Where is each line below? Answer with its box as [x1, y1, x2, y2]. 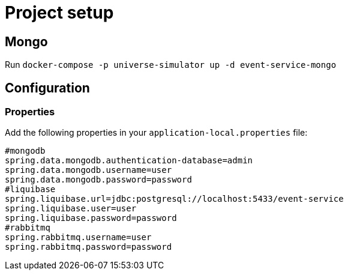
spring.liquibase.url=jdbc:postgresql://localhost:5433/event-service [5, 194, 344, 204]
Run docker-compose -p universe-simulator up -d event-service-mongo [5, 59, 337, 70]
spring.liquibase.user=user [5, 204, 137, 214]
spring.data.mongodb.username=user [5, 165, 172, 175]
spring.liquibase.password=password [5, 213, 177, 223]
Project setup [5, 2, 114, 23]
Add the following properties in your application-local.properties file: [5, 127, 308, 138]
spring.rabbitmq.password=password [5, 242, 172, 252]
